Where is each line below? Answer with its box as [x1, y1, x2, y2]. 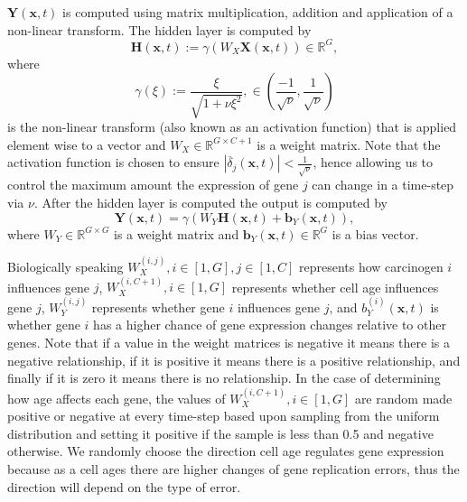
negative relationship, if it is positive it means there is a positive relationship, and [7, 350, 461, 369]
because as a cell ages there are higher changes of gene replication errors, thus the [7, 459, 460, 478]
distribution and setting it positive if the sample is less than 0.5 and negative [7, 423, 434, 442]
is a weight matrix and [114, 224, 239, 243]
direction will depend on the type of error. [7, 477, 241, 496]
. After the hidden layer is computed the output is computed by [33, 193, 388, 211]
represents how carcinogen [298, 257, 444, 275]
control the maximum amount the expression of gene [7, 175, 299, 194]
